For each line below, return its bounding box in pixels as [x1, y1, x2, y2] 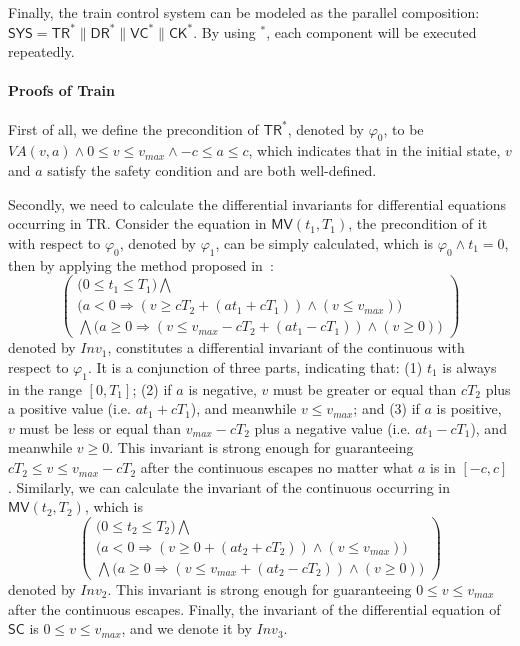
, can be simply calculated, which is [215, 232, 434, 253]
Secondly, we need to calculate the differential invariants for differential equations [8, 193, 507, 214]
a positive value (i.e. [8, 398, 131, 419]
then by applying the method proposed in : [8, 254, 274, 275]
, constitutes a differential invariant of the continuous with [107, 337, 465, 358]
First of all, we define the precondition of [8, 118, 259, 139]
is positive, [436, 398, 502, 419]
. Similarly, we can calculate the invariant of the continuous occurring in [8, 476, 451, 497]
